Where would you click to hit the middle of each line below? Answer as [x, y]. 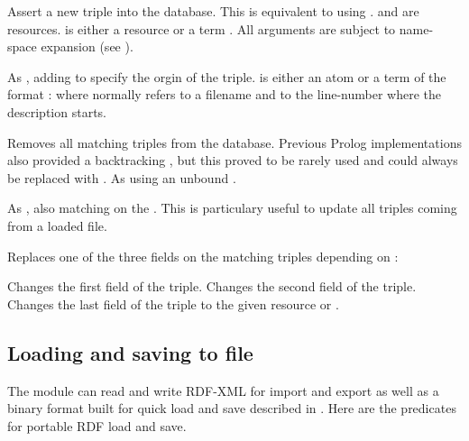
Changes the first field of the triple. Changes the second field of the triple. [212, 286]
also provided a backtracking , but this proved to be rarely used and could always [233, 160]
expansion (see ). [87, 46]
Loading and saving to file [130, 352]
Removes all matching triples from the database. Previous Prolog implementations [234, 142]
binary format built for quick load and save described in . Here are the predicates [232, 408]
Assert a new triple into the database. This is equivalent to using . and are [213, 11]
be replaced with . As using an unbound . [122, 177]
